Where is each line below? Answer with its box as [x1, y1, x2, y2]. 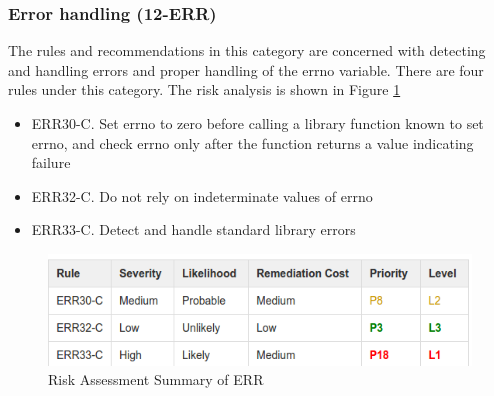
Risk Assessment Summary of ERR [48, 369, 264, 390]
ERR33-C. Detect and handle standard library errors [31, 219, 356, 240]
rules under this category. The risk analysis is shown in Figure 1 [8, 79, 401, 100]
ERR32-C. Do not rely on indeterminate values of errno [31, 185, 373, 206]
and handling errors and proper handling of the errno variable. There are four [8, 59, 484, 80]
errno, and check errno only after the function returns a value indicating [31, 132, 474, 153]
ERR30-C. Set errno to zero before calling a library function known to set [31, 113, 484, 133]
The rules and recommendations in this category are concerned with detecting [8, 40, 486, 61]
